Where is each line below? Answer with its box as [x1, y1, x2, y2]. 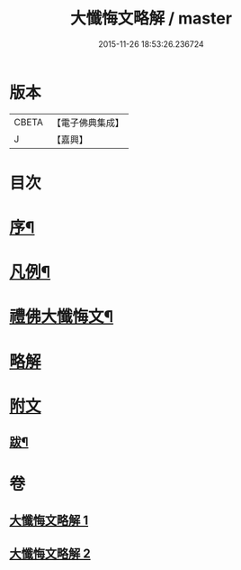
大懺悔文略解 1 [9, 512, 89, 528]
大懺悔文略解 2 [9, 547, 92, 562]
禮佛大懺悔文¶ [9, 307, 114, 327]
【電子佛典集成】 [51, 116, 124, 129]
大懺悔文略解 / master [70, 8, 232, 29]
